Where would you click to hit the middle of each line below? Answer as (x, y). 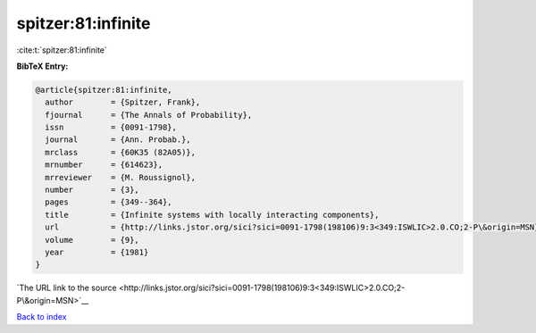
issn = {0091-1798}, (111, 128)
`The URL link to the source (67, 288)
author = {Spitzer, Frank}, (123, 102)
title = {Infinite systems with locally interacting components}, (212, 215)
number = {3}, (92, 190)
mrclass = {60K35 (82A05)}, (121, 152)
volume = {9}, (92, 240)
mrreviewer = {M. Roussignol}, (121, 177)
